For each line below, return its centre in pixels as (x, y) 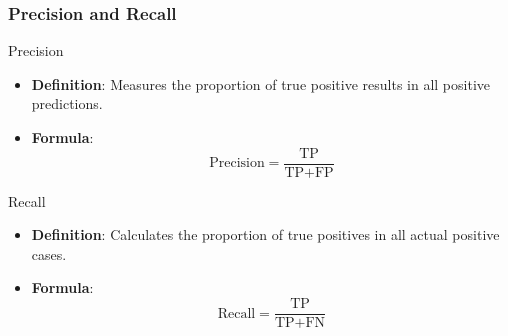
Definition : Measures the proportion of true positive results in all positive (261, 83)
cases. (49, 253)
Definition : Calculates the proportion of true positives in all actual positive (265, 234)
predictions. (67, 103)
